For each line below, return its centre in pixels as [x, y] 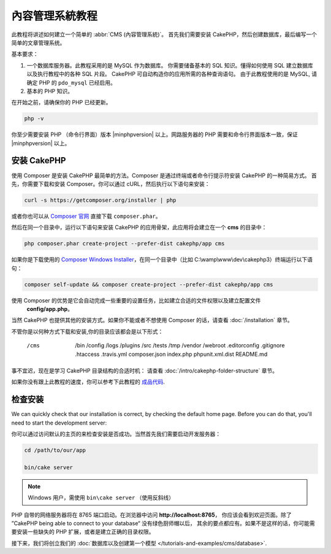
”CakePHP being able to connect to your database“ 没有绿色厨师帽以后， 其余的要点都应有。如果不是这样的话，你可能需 [163, 523]
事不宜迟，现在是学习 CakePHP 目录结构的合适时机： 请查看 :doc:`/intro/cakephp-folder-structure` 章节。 [145, 371]
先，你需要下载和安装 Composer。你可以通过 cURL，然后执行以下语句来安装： [111, 183]
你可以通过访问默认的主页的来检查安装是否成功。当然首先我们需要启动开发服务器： [116, 434]
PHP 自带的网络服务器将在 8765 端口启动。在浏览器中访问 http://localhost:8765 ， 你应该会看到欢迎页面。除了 [151, 515]
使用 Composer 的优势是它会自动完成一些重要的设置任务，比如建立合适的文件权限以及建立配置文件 [136, 300]
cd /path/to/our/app [55, 450]
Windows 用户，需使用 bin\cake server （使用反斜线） [101, 498]
